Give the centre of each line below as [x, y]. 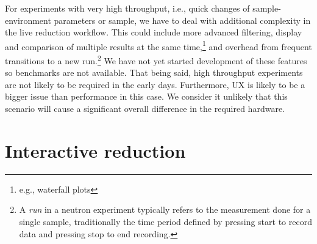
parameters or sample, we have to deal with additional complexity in [182, 20]
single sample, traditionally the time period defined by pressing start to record [166, 221]
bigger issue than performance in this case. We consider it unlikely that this [146, 96]
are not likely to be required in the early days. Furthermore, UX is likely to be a [155, 84]
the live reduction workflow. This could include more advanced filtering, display [154, 32]
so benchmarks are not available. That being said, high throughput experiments [154, 72]
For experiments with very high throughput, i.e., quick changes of [127, 8]
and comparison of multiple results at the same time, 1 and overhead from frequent [158, 45]
